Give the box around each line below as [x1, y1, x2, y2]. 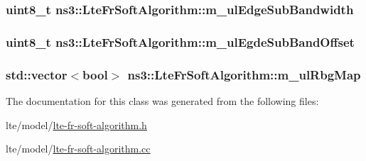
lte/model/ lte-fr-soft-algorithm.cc [6, 141, 151, 156]
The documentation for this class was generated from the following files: [6, 93, 319, 108]
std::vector [6, 65, 68, 83]
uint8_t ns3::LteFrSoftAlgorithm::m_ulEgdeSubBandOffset [6, 33, 355, 50]
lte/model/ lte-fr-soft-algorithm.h [6, 117, 147, 132]
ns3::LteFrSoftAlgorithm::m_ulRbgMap [127, 65, 361, 83]
